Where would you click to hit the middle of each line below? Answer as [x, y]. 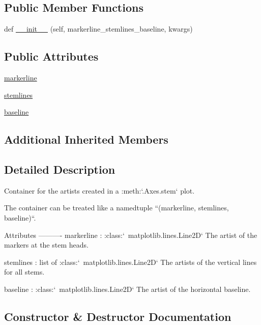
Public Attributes [51, 56]
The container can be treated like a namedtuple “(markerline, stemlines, [117, 208]
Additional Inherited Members [86, 139]
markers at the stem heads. [46, 245]
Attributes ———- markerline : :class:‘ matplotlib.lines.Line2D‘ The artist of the [131, 235]
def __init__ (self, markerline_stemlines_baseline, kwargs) [98, 29]
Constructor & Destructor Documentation [118, 316]
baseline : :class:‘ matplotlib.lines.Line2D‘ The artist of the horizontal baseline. [127, 289]
